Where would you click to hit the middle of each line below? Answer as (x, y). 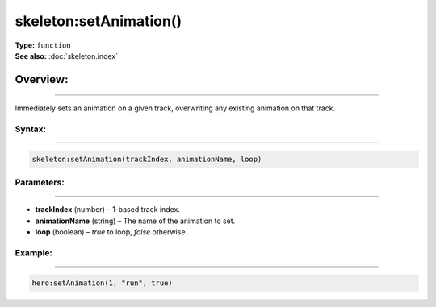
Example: (34, 252)
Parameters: (40, 183)
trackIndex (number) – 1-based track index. (108, 210)
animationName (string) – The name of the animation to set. (135, 221)
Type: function (43, 45)
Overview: (42, 79)
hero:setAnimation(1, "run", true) (102, 283)
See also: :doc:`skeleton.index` (67, 56)
